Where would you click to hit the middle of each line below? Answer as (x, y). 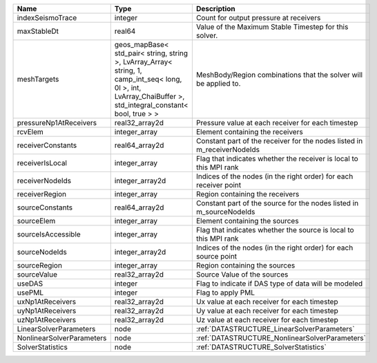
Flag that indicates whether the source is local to (275, 230)
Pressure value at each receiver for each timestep (277, 123)
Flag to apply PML (225, 292)
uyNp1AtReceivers (47, 311)
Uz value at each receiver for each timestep (267, 320)
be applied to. (218, 83)
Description (216, 9)
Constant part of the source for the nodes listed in (277, 203)
